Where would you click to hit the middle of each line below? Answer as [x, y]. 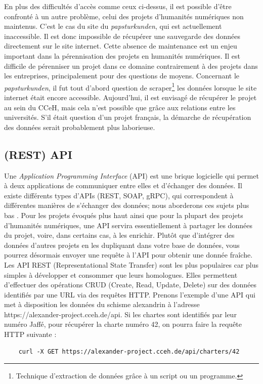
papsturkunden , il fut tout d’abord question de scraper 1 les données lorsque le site [130, 87]
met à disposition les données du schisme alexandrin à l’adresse [102, 304]
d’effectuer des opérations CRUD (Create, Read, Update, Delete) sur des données [130, 285]
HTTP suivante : [30, 334]
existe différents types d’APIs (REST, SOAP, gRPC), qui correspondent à [119, 195]
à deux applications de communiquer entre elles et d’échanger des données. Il [123, 185]
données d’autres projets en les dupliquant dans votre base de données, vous [122, 245]
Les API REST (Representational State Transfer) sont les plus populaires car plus [131, 264]
